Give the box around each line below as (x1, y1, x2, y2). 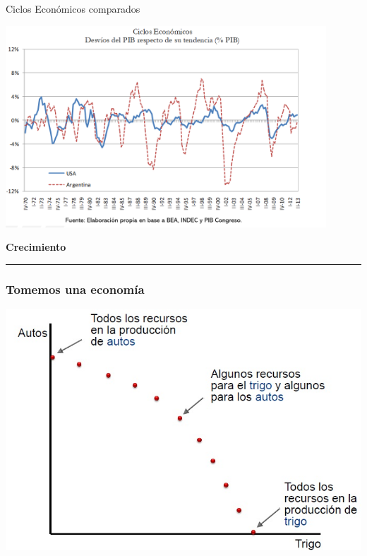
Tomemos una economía (6, 280, 145, 297)
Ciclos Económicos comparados (6, 1, 140, 16)
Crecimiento (6, 239, 66, 254)
